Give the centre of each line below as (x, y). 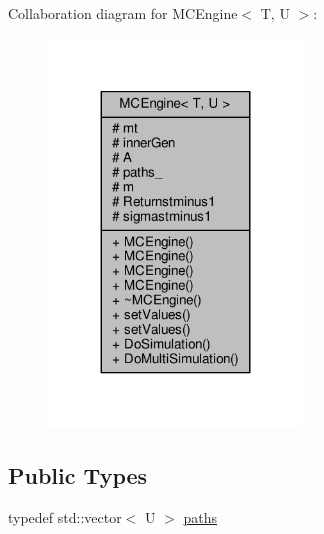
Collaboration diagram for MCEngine (123, 13)
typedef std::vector (65, 517)
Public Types (78, 475)
